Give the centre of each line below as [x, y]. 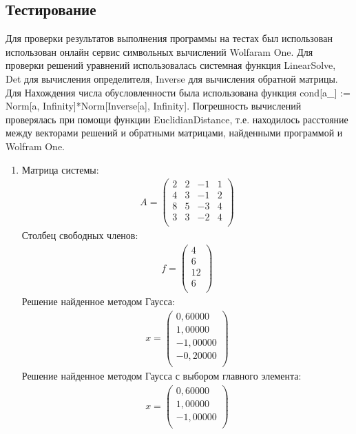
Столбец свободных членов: [80, 235]
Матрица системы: [60, 169]
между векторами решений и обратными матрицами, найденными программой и [174, 133]
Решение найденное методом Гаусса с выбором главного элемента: [161, 376]
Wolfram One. [35, 146]
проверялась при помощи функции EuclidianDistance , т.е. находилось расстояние [177, 119]
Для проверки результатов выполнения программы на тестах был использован [169, 38]
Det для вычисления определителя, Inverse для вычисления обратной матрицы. [172, 78]
